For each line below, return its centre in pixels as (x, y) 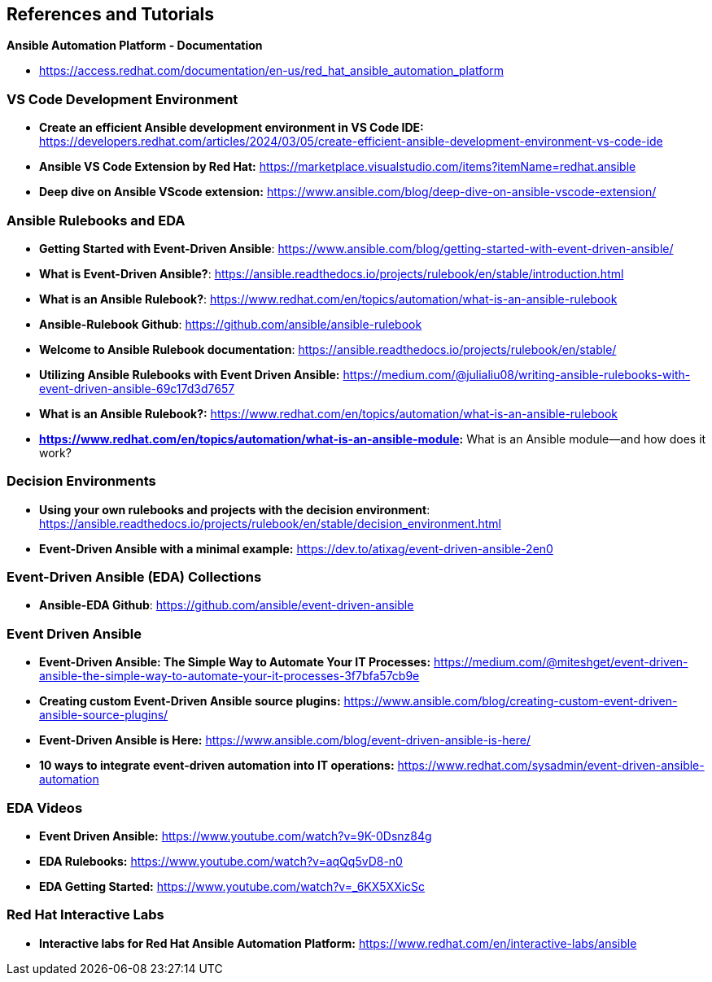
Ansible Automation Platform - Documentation (135, 46)
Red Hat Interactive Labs (85, 915)
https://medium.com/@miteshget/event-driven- (561, 662)
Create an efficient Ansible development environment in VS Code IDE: (232, 128)
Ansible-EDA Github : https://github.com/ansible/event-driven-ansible (227, 605)
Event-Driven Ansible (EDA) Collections (134, 577)
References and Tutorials (111, 14)
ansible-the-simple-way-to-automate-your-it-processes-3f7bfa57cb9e (229, 676)
